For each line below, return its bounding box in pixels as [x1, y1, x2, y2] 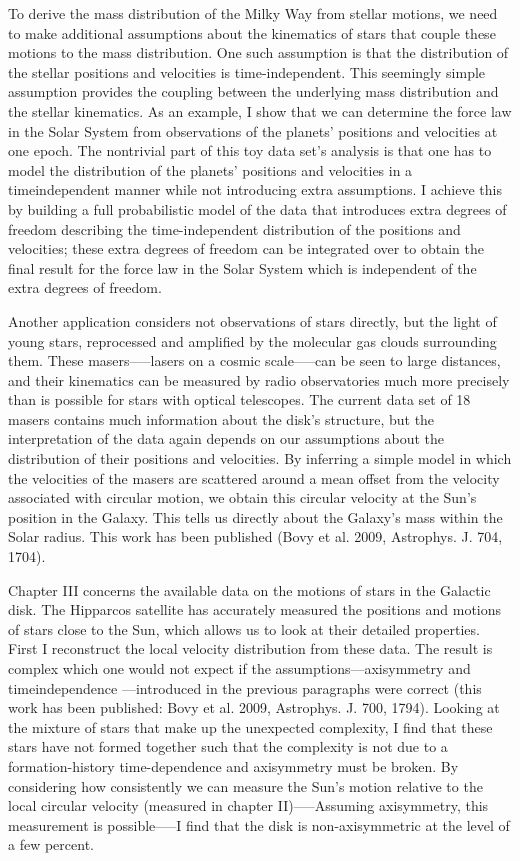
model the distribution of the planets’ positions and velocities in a [8, 159, 413, 180]
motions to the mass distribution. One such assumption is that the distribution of [8, 42, 509, 63]
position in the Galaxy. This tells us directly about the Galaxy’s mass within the [8, 506, 503, 527]
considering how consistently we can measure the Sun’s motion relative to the [8, 775, 483, 796]
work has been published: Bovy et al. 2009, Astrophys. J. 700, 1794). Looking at [8, 697, 500, 718]
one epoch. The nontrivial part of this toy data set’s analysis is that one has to [8, 140, 492, 161]
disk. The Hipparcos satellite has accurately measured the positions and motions [8, 599, 502, 620]
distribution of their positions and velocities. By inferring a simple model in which [8, 448, 512, 469]
